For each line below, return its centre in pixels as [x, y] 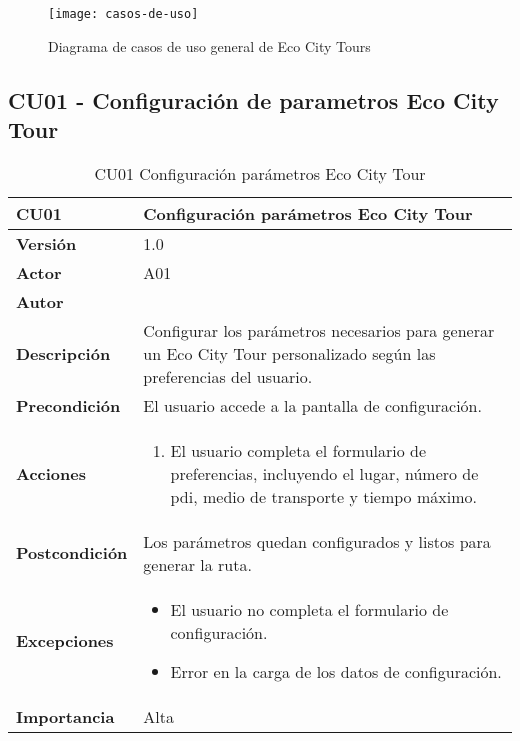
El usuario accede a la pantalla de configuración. [312, 405]
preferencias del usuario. [228, 376]
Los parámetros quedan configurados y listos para [317, 541]
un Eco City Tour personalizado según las [289, 353]
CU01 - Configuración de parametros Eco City [253, 99]
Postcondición [72, 553]
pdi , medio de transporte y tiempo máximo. [323, 496]
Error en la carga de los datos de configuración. [336, 671]
